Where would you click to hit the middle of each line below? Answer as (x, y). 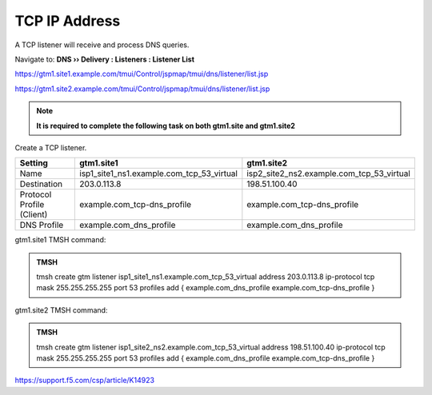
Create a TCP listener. (51, 147)
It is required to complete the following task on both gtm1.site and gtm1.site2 (166, 126)
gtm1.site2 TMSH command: (61, 310)
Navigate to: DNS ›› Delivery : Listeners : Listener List (105, 59)
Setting (34, 163)
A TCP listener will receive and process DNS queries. (102, 45)
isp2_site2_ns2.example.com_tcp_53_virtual (329, 174)
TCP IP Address (68, 21)
